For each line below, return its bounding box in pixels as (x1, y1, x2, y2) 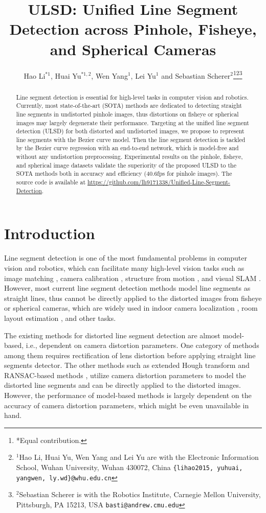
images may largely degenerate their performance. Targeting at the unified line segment (16, 118, 249, 127)
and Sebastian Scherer (161, 70, 231, 81)
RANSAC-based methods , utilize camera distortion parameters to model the (4, 369, 246, 380)
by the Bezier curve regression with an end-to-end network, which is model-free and (16, 144, 239, 152)
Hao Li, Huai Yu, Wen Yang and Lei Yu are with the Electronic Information (19, 452, 259, 462)
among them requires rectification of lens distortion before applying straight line (4, 349, 256, 360)
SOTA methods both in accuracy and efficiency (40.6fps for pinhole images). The (16, 169, 232, 178)
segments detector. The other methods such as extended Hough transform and (4, 360, 250, 370)
